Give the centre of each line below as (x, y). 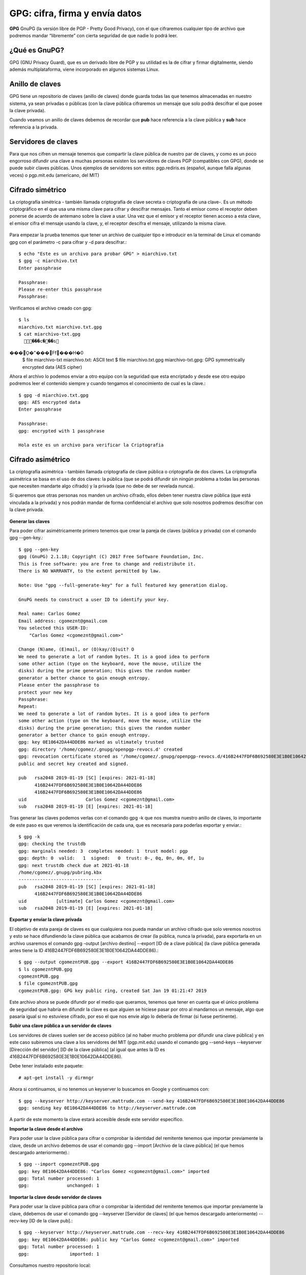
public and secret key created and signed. (74, 763)
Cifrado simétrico (38, 189)
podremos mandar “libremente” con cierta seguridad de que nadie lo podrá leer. (94, 35)
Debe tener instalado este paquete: (46, 1066)
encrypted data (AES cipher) (52, 367)
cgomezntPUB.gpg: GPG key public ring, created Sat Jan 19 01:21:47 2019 (113, 990)
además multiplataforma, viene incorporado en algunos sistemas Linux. (84, 69)
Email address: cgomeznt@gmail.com (63, 621)
